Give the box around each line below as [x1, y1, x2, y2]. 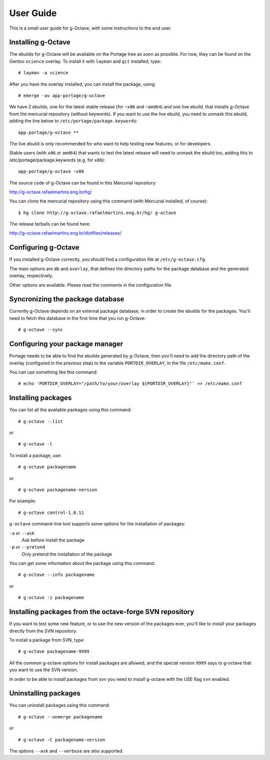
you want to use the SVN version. [9, 667, 78, 673]
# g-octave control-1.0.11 [18, 509, 84, 515]
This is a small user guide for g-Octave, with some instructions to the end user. [9, 25, 172, 31]
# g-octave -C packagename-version [18, 737, 105, 742]
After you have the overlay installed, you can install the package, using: [9, 81, 156, 87]
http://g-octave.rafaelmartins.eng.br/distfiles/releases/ [9, 230, 122, 236]
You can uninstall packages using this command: [9, 702, 110, 708]
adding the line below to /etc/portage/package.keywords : [9, 118, 138, 124]
